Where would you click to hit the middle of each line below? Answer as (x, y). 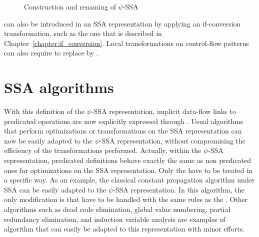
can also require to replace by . (51, 53)
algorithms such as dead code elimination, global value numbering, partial (117, 209)
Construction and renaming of (70, 6)
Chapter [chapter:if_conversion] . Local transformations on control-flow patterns (127, 43)
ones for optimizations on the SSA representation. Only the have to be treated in (128, 170)
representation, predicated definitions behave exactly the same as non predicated (127, 160)
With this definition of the (44, 111)
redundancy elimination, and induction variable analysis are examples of (115, 219)
